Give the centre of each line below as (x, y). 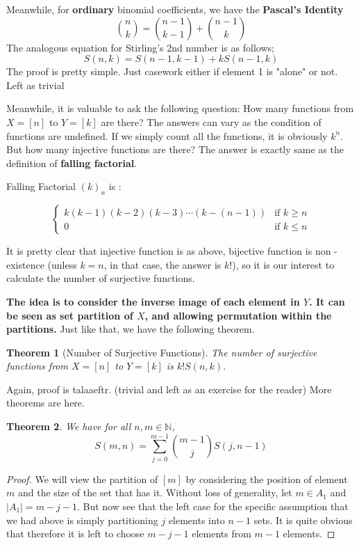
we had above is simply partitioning (82, 520)
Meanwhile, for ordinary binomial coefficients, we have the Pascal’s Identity (175, 9)
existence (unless (42, 264)
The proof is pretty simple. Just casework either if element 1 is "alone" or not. (172, 71)
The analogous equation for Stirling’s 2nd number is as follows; (140, 47)
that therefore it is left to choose (75, 534)
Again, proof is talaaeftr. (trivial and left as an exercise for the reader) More (169, 389)
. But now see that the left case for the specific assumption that (212, 506)
